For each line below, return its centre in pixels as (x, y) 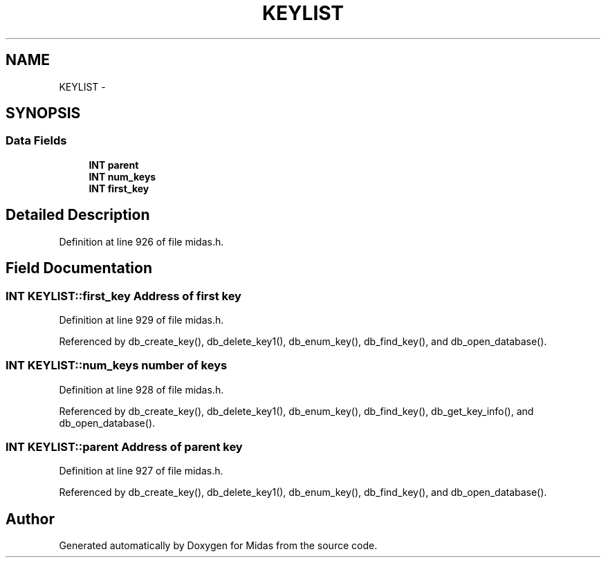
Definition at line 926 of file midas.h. (141, 241)
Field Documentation (79, 268)
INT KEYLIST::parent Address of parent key (124, 447)
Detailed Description (78, 215)
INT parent (114, 165)
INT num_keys (122, 176)
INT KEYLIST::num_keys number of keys (117, 366)
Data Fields (36, 141)
